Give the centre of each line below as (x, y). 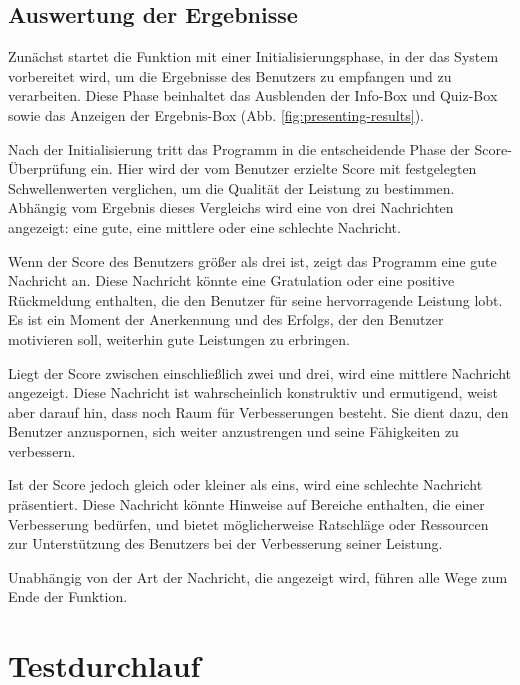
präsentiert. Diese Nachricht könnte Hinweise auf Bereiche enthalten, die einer (246, 504)
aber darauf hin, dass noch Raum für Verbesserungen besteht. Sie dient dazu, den (258, 411)
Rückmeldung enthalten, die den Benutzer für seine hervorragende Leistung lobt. (255, 299)
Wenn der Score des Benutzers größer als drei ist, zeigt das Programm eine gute (252, 260)
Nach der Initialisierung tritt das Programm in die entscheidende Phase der (239, 148)
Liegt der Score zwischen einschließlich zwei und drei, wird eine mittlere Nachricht (259, 372)
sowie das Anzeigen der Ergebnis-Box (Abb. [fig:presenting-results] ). (216, 114)
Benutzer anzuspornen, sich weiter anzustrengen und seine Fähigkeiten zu (233, 431)
